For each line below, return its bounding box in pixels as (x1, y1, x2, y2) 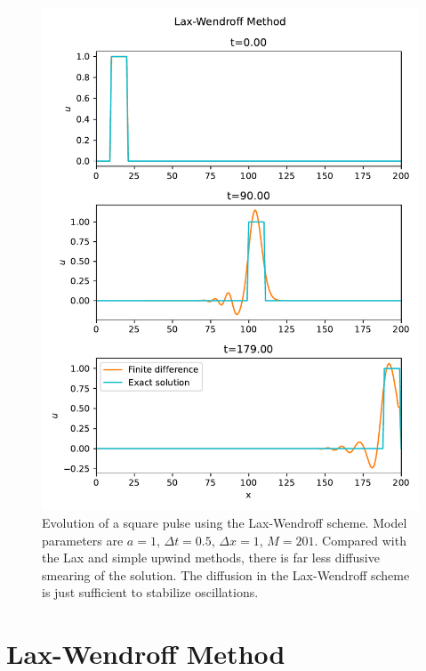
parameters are (42, 530, 124, 549)
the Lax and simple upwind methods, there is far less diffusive (42, 548, 380, 567)
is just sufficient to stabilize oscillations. (42, 583, 259, 602)
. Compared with (314, 530, 406, 549)
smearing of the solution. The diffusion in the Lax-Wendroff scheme (42, 565, 410, 584)
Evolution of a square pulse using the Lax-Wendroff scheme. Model (42, 513, 407, 531)
